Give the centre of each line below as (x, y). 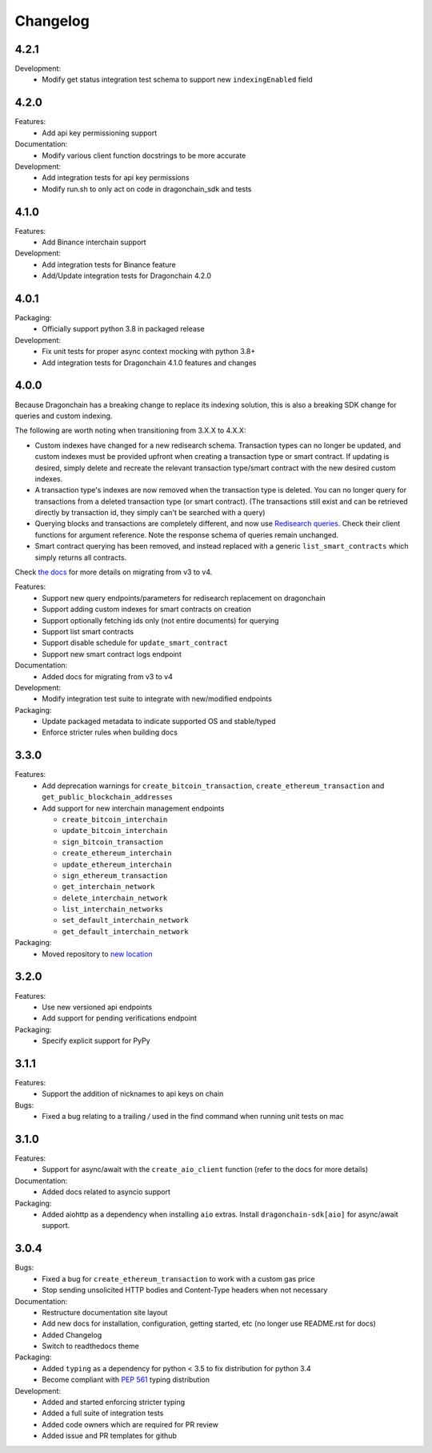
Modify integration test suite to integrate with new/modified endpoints (157, 699)
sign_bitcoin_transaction (113, 842)
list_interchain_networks (113, 910)
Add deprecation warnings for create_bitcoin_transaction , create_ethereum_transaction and (213, 786)
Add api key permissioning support (100, 133)
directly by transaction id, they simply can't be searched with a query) (150, 513)
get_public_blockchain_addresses (108, 797)
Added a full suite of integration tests (103, 1413)
